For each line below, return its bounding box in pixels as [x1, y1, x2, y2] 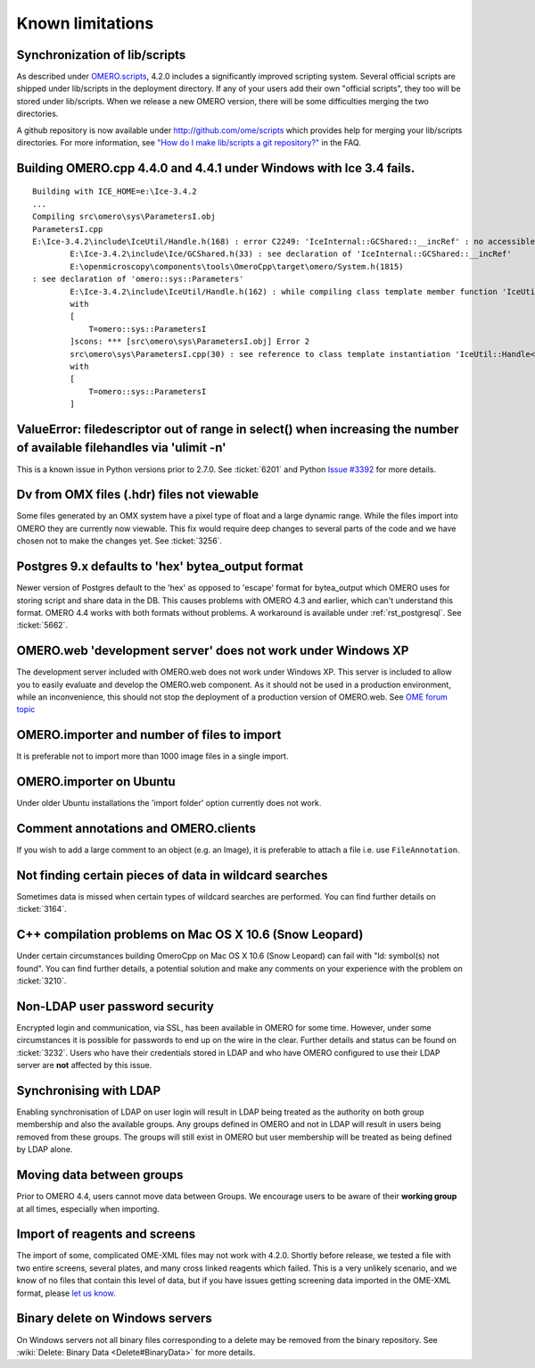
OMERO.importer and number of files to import [16, 727, 282, 742]
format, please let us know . [16, 1288, 116, 1298]
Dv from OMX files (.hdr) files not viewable [16, 487, 259, 502]
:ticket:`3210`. [16, 975, 67, 986]
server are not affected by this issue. [16, 1060, 152, 1071]
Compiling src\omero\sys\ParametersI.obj [32, 211, 216, 222]
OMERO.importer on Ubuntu [16, 775, 176, 790]
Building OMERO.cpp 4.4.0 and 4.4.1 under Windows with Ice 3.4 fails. [16, 161, 416, 176]
